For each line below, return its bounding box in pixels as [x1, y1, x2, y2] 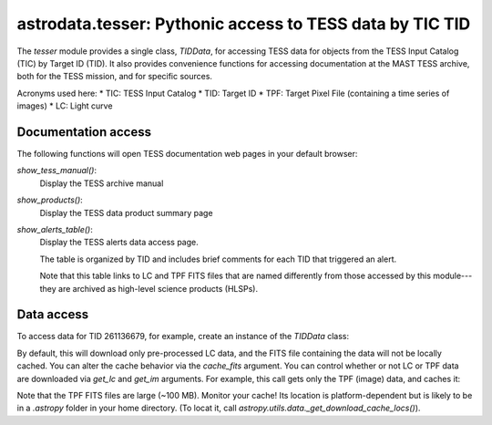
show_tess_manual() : [16, 165, 97, 176]
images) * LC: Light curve [16, 100, 113, 111]
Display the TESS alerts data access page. [39, 237, 200, 248]
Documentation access [16, 124, 152, 140]
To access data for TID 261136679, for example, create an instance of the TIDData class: [16, 331, 350, 342]
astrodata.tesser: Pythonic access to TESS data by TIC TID [16, 14, 471, 34]
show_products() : [16, 194, 84, 205]
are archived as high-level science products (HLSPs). [57, 283, 259, 294]
